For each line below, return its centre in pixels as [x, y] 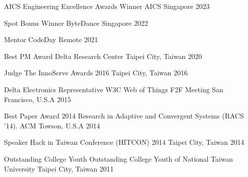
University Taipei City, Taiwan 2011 [59, 168]
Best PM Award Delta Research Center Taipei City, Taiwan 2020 [103, 56]
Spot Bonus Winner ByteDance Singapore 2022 [76, 23]
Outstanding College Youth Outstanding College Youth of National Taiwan [119, 158]
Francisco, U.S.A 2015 [37, 99]
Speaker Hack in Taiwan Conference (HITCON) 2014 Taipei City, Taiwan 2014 [124, 142]
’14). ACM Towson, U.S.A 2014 [52, 125]
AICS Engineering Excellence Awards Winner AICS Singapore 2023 [107, 6]
